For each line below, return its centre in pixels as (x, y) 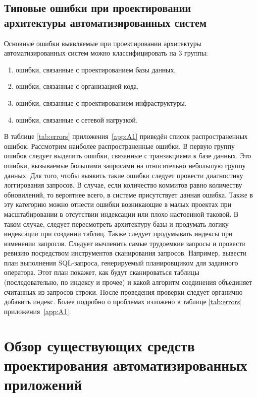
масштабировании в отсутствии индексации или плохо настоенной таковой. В (121, 214)
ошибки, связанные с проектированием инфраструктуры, (101, 102)
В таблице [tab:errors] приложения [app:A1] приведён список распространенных (126, 136)
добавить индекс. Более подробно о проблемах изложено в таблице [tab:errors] (123, 301)
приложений (43, 384)
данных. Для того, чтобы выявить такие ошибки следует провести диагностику (124, 175)
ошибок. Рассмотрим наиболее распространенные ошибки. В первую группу (120, 146)
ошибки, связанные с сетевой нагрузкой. (77, 119)
